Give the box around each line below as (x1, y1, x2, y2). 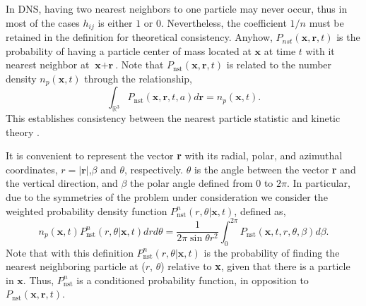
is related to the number (226, 57, 332, 72)
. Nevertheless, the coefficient (161, 15, 287, 30)
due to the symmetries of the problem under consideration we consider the (6, 190, 328, 204)
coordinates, (6, 161, 58, 176)
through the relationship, (84, 71, 193, 85)
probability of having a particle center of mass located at (6, 43, 252, 58)
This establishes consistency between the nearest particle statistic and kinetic (6, 111, 341, 126)
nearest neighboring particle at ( (6, 259, 146, 274)
